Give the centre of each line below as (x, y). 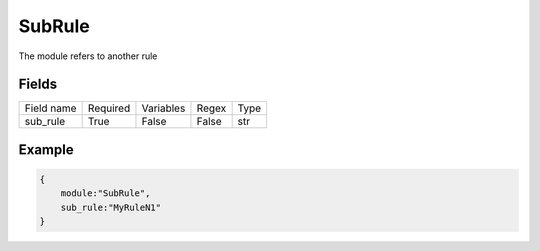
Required (109, 108)
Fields (38, 84)
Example (46, 149)
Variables (163, 108)
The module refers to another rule (88, 56)
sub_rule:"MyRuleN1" (111, 207)
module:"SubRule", (105, 193)
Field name (50, 108)
